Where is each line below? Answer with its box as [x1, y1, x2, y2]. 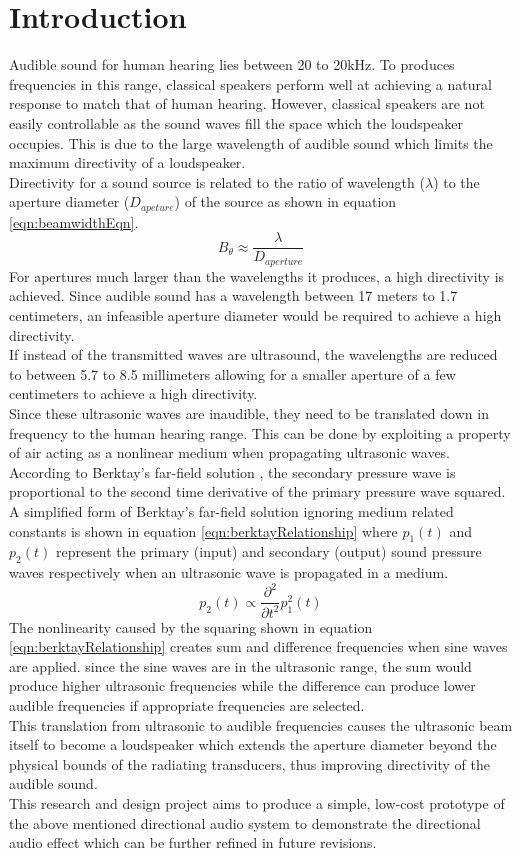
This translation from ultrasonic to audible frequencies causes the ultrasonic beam [9, 714, 513, 735]
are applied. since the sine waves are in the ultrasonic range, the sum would [9, 655, 472, 676]
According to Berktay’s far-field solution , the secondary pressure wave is [9, 461, 456, 482]
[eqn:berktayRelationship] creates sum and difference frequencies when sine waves [9, 636, 508, 657]
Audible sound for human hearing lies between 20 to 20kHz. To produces [9, 54, 455, 75]
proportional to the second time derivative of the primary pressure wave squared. [9, 481, 506, 502]
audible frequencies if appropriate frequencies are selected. [9, 695, 365, 716]
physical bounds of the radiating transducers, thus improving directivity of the [9, 753, 490, 774]
